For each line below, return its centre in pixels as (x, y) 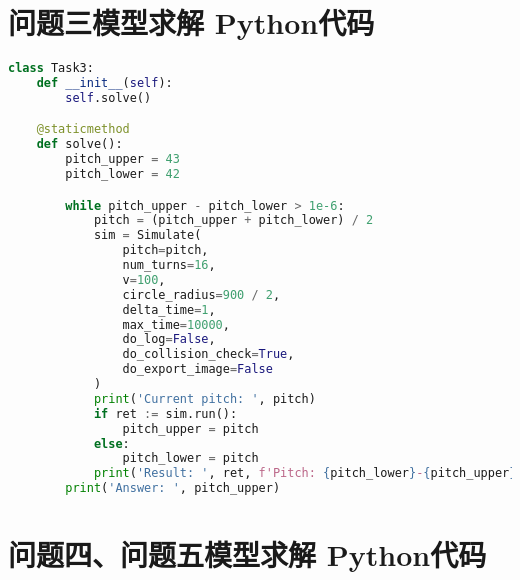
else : (111, 443)
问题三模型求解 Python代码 (191, 22)
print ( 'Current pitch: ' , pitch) (204, 398)
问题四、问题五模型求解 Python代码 (247, 554)
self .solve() (108, 97)
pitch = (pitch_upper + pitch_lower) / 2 (233, 220)
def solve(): (79, 144)
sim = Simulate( (147, 235)
